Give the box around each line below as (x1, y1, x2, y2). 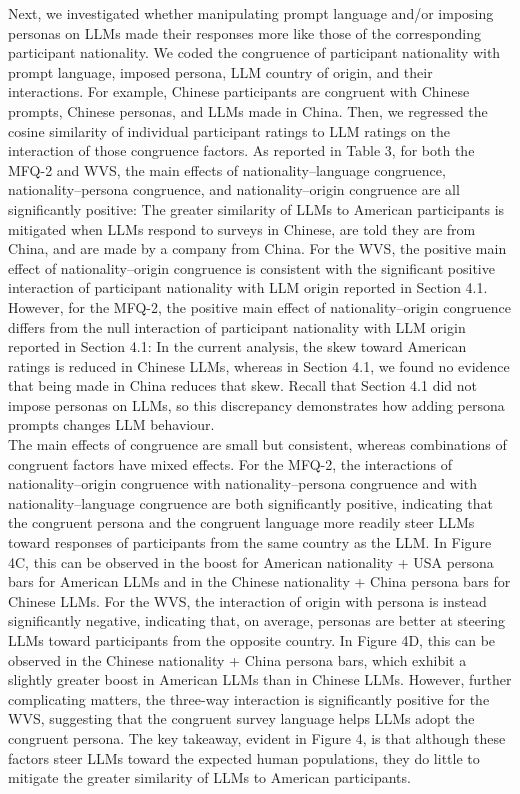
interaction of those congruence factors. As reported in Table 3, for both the (8, 140, 475, 161)
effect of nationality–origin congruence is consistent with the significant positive (8, 257, 495, 278)
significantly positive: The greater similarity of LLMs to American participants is (8, 198, 505, 219)
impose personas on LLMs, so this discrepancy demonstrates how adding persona (8, 394, 505, 415)
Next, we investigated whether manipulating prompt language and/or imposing (8, 3, 494, 23)
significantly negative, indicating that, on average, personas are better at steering (8, 610, 506, 631)
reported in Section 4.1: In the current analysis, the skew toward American (8, 336, 467, 357)
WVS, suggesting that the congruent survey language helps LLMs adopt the (8, 708, 475, 729)
